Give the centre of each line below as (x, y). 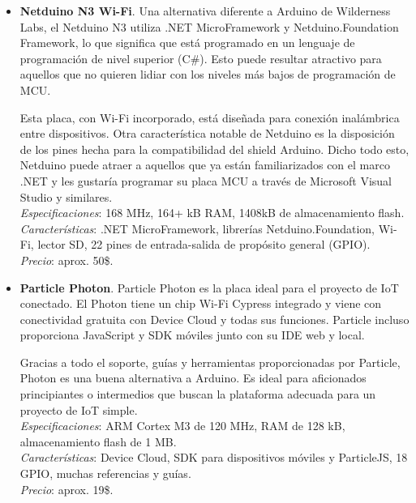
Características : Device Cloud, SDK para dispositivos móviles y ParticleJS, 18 (214, 457)
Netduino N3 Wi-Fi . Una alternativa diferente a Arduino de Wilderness (205, 11)
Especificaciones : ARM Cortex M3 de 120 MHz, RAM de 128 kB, (182, 426)
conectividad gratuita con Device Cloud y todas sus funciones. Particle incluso (214, 319)
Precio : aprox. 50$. (66, 260)
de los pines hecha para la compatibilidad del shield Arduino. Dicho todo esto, (214, 149)
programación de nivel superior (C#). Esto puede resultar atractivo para (201, 58)
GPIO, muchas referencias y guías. (105, 473)
